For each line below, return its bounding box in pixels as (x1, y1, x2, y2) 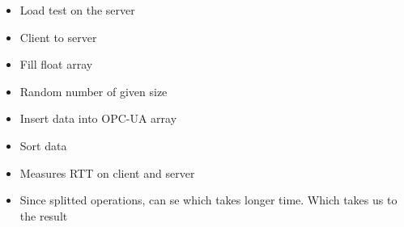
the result (19, 207, 68, 224)
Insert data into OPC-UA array (19, 110, 177, 127)
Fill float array (19, 56, 93, 73)
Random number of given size (19, 82, 168, 99)
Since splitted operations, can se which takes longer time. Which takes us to (19, 191, 398, 208)
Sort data (19, 137, 67, 153)
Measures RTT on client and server (19, 164, 195, 181)
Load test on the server (19, 2, 135, 18)
